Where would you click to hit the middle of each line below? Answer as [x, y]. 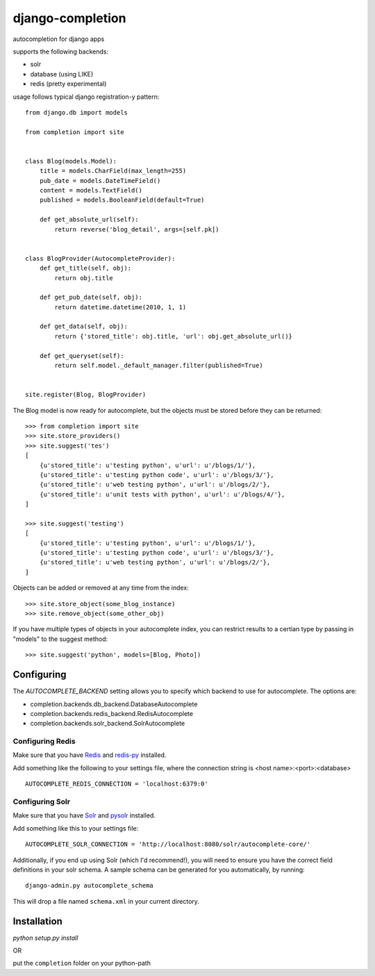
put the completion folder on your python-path [82, 963]
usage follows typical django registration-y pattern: [86, 97]
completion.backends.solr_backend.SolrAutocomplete [108, 724]
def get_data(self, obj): [84, 326]
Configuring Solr [42, 802]
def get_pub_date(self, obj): [91, 298]
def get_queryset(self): [82, 356]
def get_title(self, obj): [85, 268]
